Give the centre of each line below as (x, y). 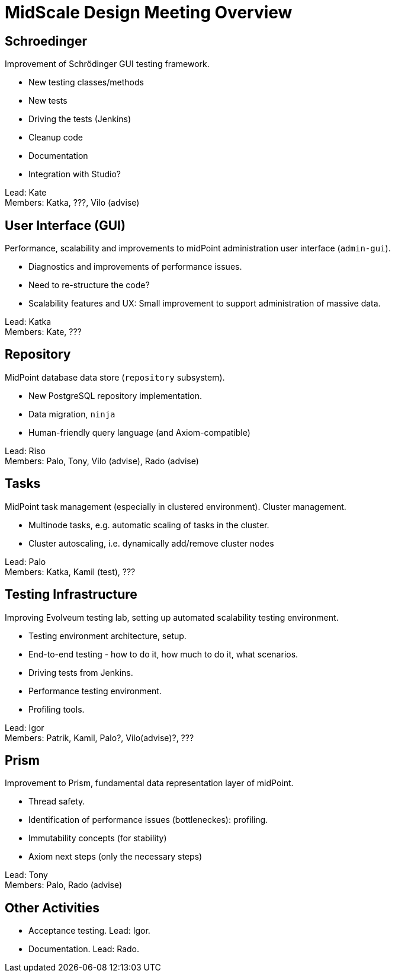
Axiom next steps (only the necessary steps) (115, 857)
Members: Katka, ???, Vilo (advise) (72, 203)
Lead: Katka (28, 322)
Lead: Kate (26, 193)
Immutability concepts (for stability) (98, 838)
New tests (48, 101)
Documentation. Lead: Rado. (84, 949)
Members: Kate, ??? (43, 332)
